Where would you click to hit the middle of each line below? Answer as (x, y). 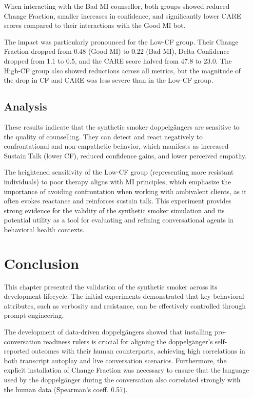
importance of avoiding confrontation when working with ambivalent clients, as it (125, 191)
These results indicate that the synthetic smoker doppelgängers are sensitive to (122, 126)
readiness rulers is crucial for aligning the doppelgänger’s (128, 341)
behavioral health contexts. (44, 229)
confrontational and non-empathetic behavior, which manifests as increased (116, 146)
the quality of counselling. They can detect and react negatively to (103, 136)
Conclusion (42, 263)
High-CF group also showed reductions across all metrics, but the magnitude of (122, 70)
